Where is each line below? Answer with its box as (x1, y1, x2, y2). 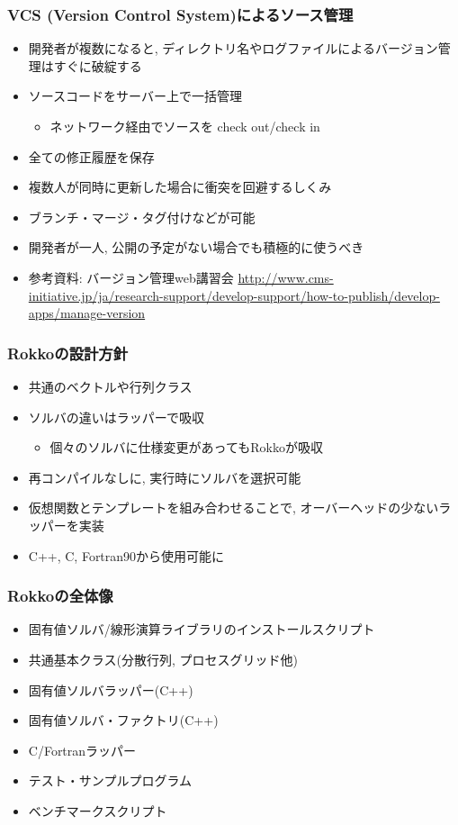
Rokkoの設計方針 (7, 341, 129, 364)
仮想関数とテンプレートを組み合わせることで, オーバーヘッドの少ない (28, 498, 439, 517)
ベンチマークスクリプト (28, 801, 167, 820)
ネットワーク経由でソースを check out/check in (49, 117, 320, 135)
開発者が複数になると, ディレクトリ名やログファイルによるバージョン (28, 39, 438, 58)
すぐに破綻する (53, 56, 142, 75)
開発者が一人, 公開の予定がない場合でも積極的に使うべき (28, 238, 364, 257)
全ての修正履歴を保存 (28, 147, 155, 166)
